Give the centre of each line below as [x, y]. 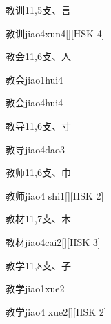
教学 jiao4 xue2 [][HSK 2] [56, 311]
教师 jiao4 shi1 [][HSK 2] [55, 195]
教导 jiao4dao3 [35, 149]
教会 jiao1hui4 [34, 79]
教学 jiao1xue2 [35, 288]
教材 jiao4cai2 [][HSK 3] [53, 241]
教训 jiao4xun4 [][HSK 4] [55, 33]
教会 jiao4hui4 [34, 103]
